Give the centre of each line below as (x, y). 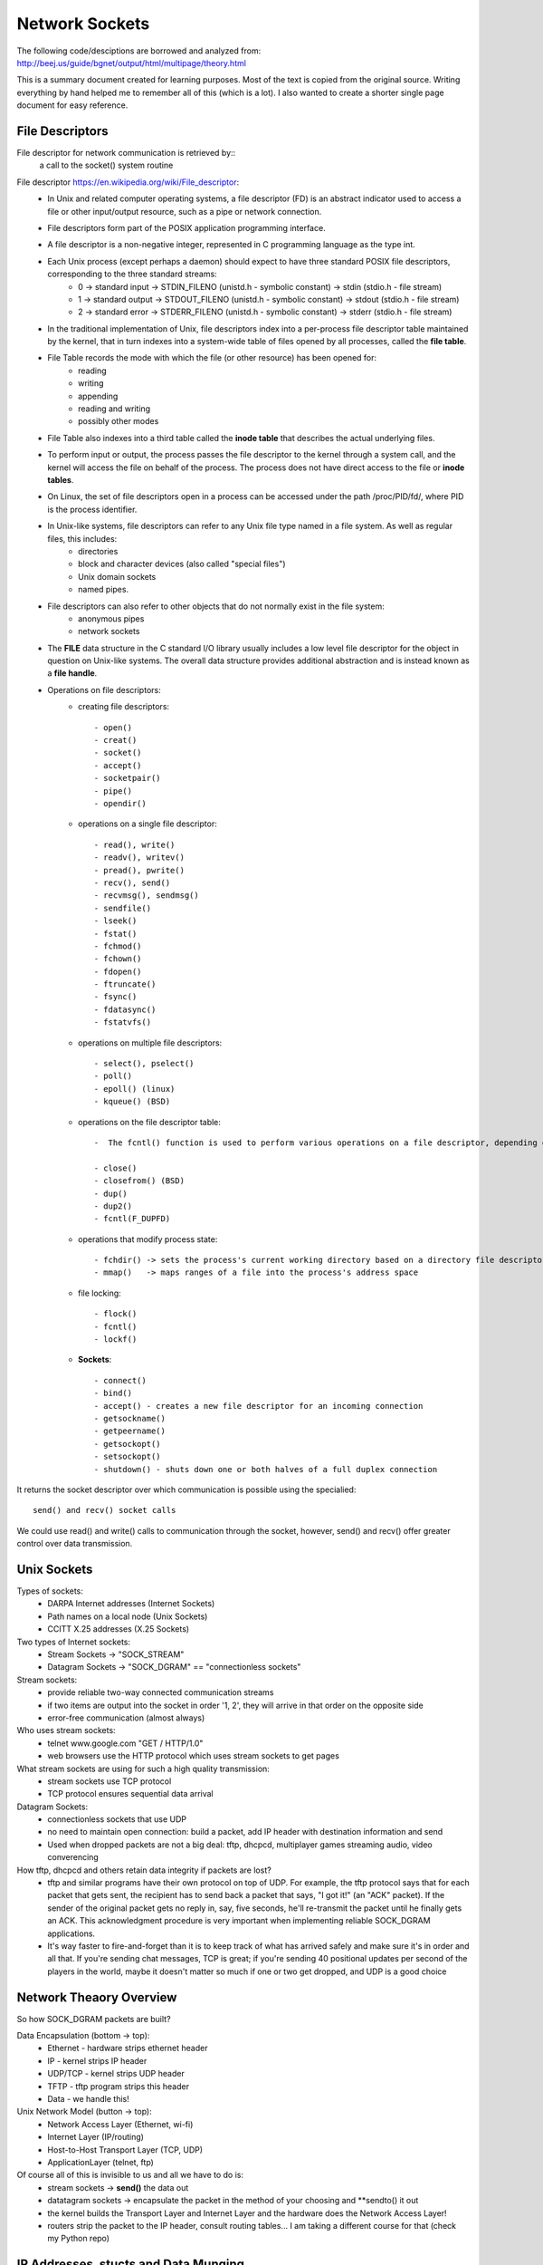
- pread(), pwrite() (139, 870)
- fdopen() (118, 971)
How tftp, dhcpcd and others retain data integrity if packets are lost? (144, 1870)
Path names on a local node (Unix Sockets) (128, 1616)
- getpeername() (130, 1431)
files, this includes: (82, 538)
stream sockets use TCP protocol (110, 1781)
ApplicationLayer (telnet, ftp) (100, 2162)
